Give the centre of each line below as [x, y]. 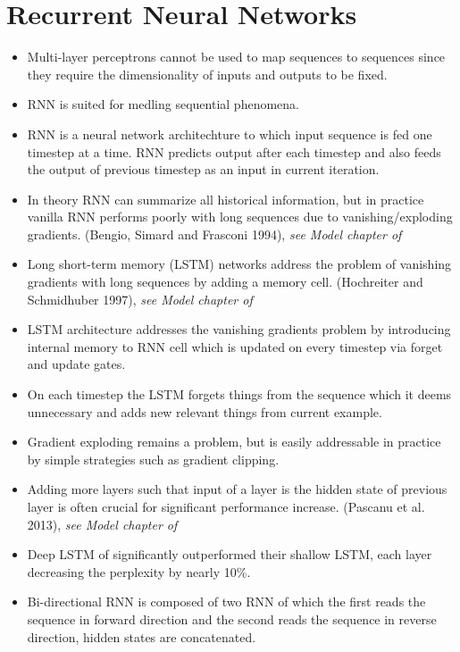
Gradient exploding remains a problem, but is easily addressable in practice [234, 442]
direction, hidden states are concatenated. [142, 636]
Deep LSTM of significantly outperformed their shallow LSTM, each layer [230, 554]
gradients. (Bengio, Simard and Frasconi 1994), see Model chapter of [214, 234]
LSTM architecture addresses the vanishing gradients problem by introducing [239, 329]
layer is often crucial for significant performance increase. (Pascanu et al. [226, 506]
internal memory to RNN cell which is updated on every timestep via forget [235, 346]
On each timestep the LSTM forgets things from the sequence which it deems [239, 394]
